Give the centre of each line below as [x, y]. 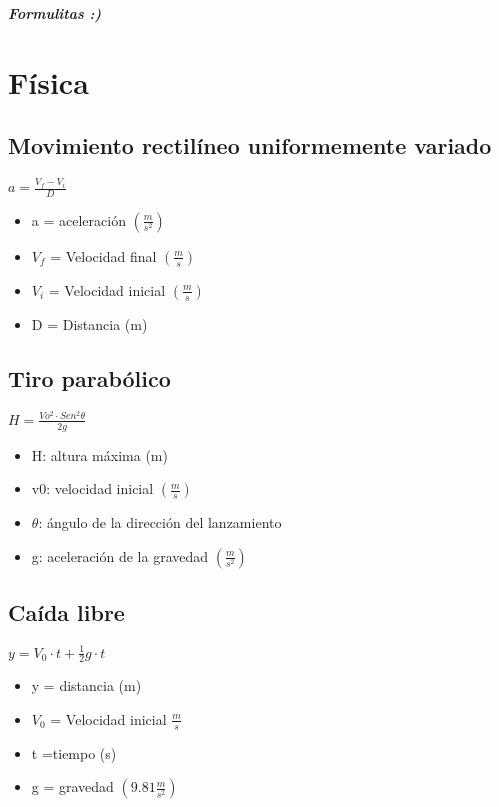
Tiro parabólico [89, 377]
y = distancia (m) [86, 685]
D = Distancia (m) [89, 323]
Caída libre [66, 612]
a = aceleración [78, 219]
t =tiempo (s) [74, 752]
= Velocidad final [103, 255]
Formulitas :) [55, 13]
